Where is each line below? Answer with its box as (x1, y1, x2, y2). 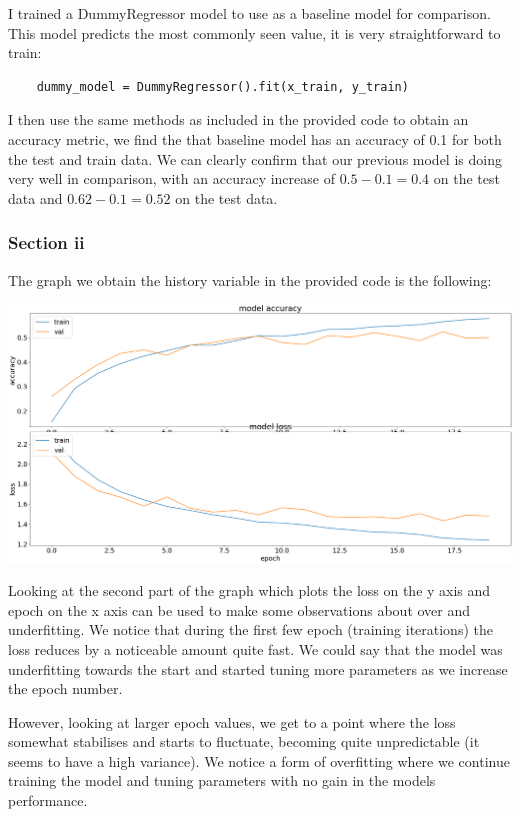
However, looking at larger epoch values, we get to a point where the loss (8, 711, 456, 732)
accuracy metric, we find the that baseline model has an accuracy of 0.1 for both (8, 128, 502, 149)
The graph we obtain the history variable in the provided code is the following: (8, 269, 492, 290)
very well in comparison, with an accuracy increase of (8, 168, 335, 189)
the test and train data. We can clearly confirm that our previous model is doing (8, 148, 502, 169)
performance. (8, 790, 88, 811)
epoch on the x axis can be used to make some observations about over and (8, 599, 471, 620)
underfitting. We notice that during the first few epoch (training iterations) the (8, 619, 493, 640)
